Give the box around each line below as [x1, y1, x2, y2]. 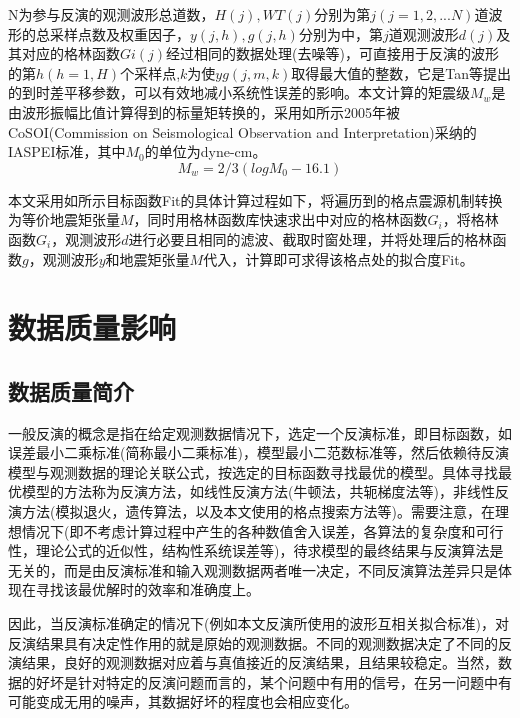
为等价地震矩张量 [8, 209, 120, 230]
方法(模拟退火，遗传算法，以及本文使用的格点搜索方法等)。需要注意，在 [21, 501, 495, 522]
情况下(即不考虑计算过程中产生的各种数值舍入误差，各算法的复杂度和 [21, 520, 476, 541]
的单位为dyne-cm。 [144, 141, 267, 162]
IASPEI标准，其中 [8, 141, 126, 162]
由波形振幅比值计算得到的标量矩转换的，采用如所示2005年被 [8, 101, 400, 122]
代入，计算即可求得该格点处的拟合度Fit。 [203, 248, 474, 269]
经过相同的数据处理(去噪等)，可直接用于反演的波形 [166, 43, 499, 64]
